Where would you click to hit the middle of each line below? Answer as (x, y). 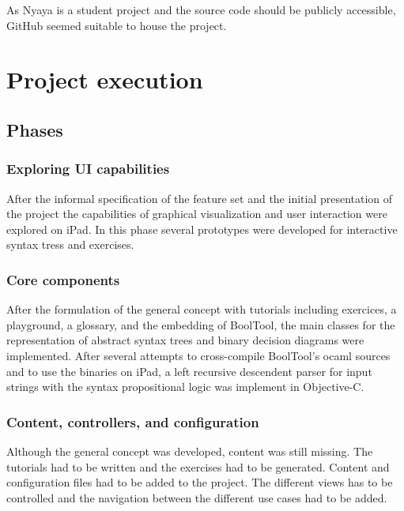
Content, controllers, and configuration (133, 421)
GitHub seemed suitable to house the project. (117, 25)
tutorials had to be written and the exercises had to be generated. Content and (198, 466)
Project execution (105, 79)
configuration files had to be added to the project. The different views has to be (200, 482)
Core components (63, 279)
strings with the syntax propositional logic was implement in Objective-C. (185, 387)
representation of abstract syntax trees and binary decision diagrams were (185, 340)
